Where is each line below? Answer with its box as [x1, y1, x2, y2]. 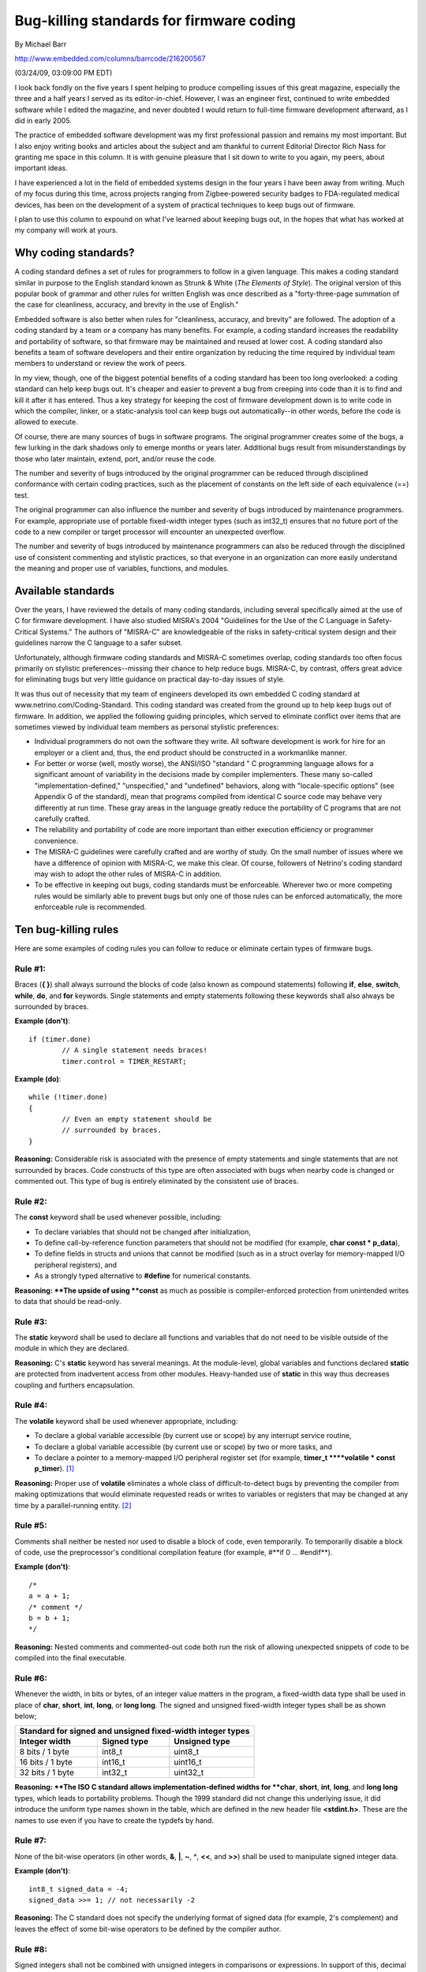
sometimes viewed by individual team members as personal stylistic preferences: [14, 722, 279, 731]
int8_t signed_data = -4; [28, 1884, 129, 1893]
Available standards [14, 584, 115, 597]
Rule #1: [14, 963, 47, 974]
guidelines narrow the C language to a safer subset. [14, 638, 183, 648]
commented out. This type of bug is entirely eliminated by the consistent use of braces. [14, 1176, 299, 1186]
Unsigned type [174, 1736, 230, 1747]
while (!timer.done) [28, 1092, 108, 1102]
